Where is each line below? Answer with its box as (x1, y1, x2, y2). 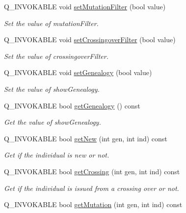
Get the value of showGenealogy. (4, 117, 101, 127)
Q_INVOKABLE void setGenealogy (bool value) (4, 67, 152, 78)
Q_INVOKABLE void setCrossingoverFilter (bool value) (4, 34, 176, 45)
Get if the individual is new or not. (4, 150, 109, 160)
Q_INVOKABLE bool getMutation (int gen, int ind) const (4, 199, 183, 210)
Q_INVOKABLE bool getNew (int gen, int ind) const (4, 133, 167, 143)
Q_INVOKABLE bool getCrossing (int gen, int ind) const (4, 166, 180, 176)
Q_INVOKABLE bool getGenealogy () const (4, 100, 140, 110)
